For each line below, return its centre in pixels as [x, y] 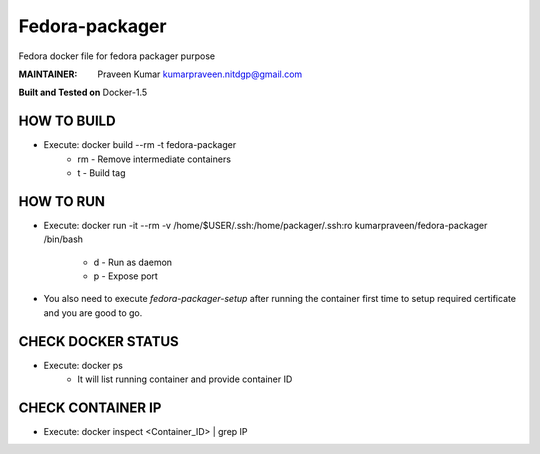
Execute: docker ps [83, 365]
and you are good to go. [93, 312]
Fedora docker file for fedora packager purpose [116, 56]
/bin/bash [63, 239]
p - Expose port [126, 276]
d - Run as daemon [133, 262]
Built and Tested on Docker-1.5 [83, 92]
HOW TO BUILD [67, 121]
